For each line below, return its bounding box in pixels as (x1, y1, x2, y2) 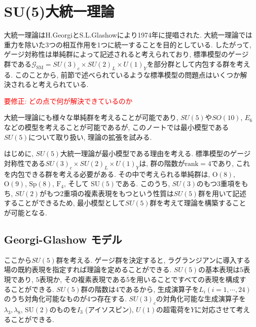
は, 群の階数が (139, 158, 185, 168)
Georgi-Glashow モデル (4, 232, 122, 247)
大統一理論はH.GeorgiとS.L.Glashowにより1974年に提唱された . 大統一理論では (4, 30, 253, 40)
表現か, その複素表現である (39, 274, 126, 285)
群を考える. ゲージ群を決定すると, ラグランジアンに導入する (56, 254, 251, 265)
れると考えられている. (17, 79, 89, 89)
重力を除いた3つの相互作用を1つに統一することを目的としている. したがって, (4, 39, 252, 49)
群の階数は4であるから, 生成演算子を (80, 284, 199, 294)
